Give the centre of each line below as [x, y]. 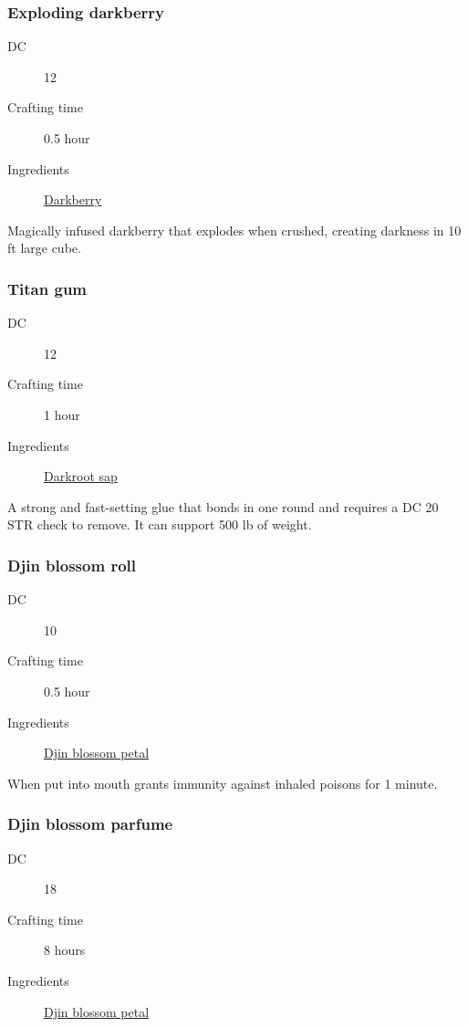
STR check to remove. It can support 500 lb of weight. [160, 524]
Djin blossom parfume [90, 824]
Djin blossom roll [72, 565]
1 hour [62, 414]
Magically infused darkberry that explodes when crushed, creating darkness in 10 [234, 230]
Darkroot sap [81, 476]
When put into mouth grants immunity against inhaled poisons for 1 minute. [223, 783]
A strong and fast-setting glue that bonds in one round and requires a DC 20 [223, 506]
